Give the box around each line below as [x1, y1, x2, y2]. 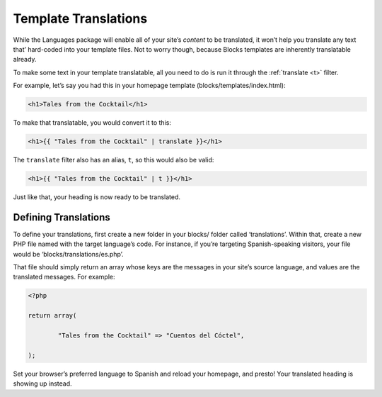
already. [13, 55, 37, 64]
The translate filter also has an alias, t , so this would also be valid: [13, 156, 214, 164]
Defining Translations [13, 211, 111, 223]
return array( [28, 312, 77, 320]
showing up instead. [13, 379, 72, 388]
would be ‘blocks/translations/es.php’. [13, 250, 124, 258]
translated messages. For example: [13, 273, 116, 281]
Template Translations [13, 11, 148, 26]
